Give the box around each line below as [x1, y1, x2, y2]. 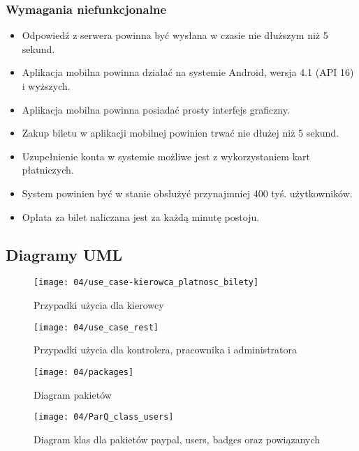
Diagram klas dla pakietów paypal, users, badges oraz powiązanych [34, 431, 321, 446]
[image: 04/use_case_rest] [34, 322, 159, 332]
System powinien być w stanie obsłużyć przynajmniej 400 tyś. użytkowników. [22, 185, 353, 200]
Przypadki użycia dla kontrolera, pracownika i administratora [34, 342, 298, 357]
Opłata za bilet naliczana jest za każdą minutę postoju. [22, 209, 260, 224]
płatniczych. [22, 162, 74, 177]
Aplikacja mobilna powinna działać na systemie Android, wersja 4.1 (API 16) [22, 65, 354, 79]
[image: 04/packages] [34, 367, 134, 377]
